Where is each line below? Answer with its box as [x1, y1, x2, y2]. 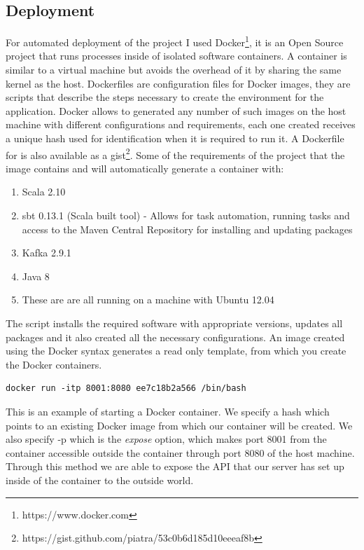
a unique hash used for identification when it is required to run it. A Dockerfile [6, 131, 344, 146]
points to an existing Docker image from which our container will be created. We [6, 418, 353, 432]
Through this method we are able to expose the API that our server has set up [6, 459, 344, 474]
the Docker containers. [6, 357, 102, 371]
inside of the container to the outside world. [6, 472, 194, 487]
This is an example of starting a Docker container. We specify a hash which [6, 404, 330, 418]
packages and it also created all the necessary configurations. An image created [6, 329, 345, 344]
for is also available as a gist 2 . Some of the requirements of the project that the [6, 145, 345, 162]
